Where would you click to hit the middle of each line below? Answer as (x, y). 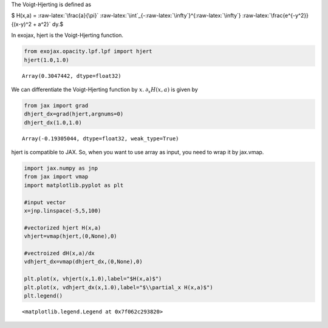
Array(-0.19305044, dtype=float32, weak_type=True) (101, 138)
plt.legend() (43, 296)
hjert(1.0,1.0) (46, 60)
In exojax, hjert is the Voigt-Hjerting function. (67, 35)
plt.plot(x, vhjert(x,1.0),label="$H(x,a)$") (93, 279)
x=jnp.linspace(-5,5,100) (63, 210)
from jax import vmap (56, 177)
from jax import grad (56, 105)
